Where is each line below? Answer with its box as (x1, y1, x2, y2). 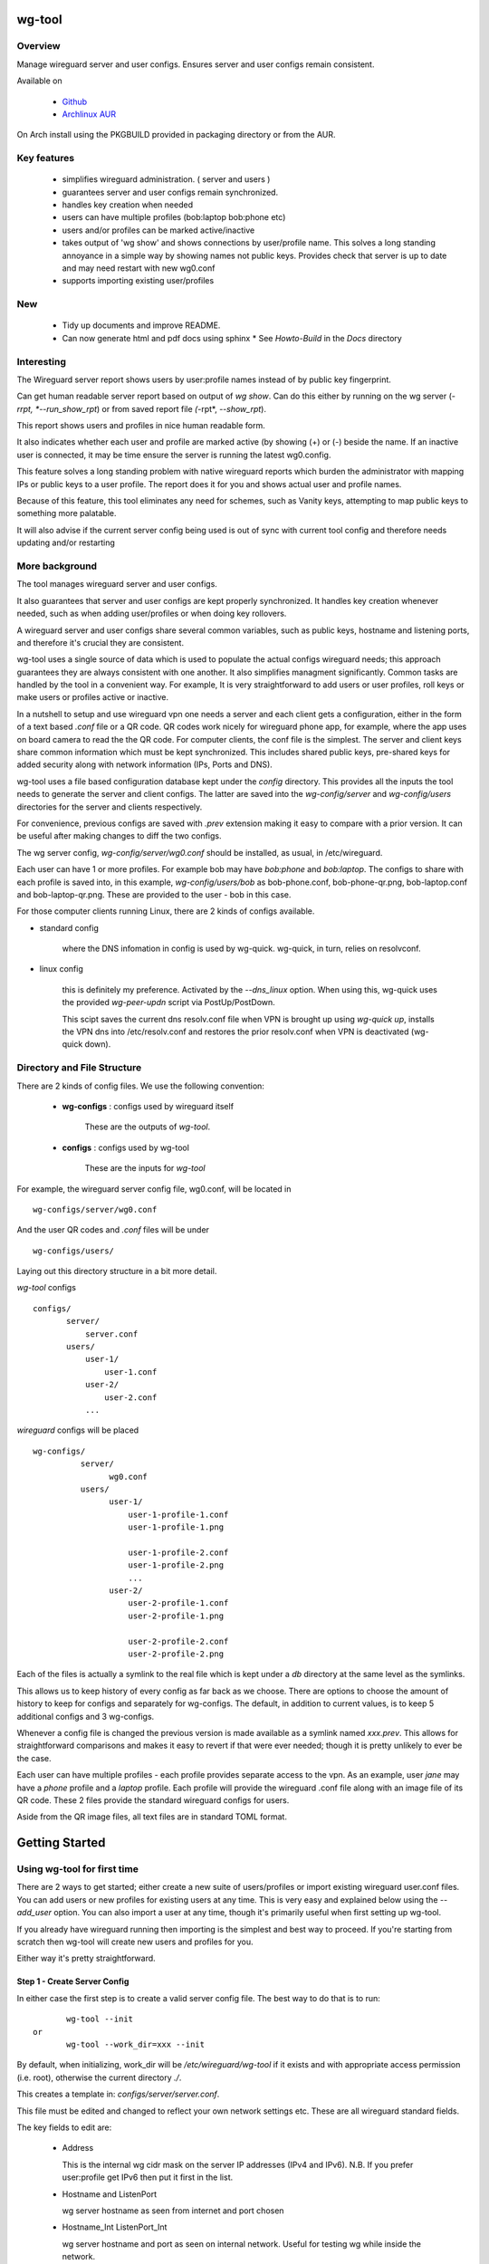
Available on (16, 75, 62, 86)
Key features (16, 152, 75, 165)
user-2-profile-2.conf (128, 1636, 229, 1646)
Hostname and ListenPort (62, 2188, 158, 2200)
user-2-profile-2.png (128, 1649, 225, 1659)
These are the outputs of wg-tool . (84, 1121, 211, 1132)
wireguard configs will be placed (16, 1425, 139, 1435)
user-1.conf (104, 1367, 158, 1377)
